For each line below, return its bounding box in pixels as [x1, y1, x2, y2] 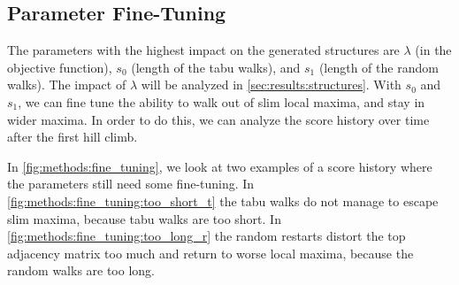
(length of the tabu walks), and [131, 58, 301, 76]
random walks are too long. [7, 261, 155, 280]
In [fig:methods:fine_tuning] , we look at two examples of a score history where [7, 157, 432, 175]
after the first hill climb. [7, 127, 138, 146]
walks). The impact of [7, 75, 126, 94]
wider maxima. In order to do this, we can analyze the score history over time [7, 110, 430, 128]
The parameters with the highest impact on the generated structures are [7, 41, 400, 59]
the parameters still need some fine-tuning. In [7, 174, 255, 193]
